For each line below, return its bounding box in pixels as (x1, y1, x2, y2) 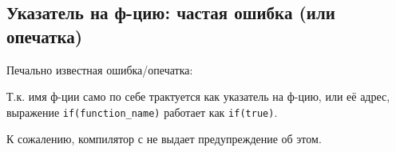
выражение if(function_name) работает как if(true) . (6, 103, 278, 120)
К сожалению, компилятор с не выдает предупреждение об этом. (6, 130, 322, 147)
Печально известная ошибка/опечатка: (6, 61, 193, 78)
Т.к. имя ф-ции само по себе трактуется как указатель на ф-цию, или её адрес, (6, 88, 390, 105)
